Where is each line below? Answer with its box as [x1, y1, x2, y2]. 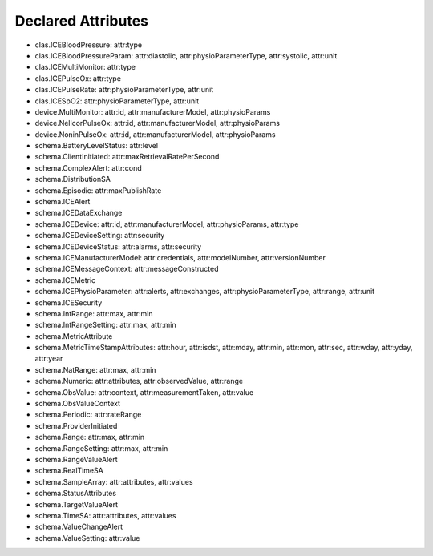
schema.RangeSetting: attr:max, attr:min [34, 443, 168, 453]
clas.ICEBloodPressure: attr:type [34, 40, 143, 50]
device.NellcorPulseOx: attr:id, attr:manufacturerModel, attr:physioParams [34, 119, 281, 128]
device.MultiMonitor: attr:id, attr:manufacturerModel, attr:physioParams [34, 107, 271, 116]
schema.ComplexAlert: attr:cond [34, 163, 142, 172]
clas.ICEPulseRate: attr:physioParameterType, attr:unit [34, 85, 214, 95]
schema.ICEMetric [34, 275, 96, 284]
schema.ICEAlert [34, 197, 91, 207]
